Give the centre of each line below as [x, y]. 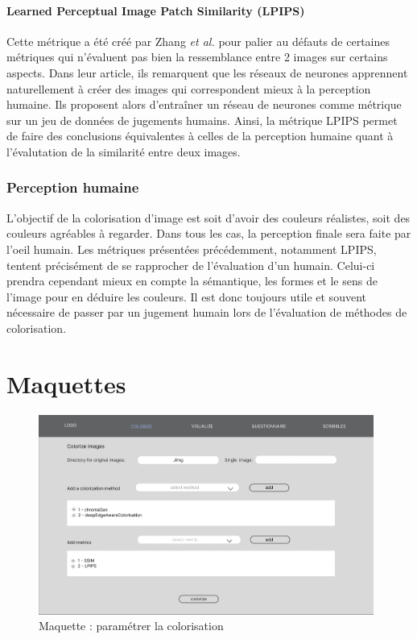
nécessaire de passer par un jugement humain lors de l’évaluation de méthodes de [207, 312]
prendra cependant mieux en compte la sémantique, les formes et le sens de [192, 281]
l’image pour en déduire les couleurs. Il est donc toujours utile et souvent [186, 296]
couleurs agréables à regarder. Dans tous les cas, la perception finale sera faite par [209, 233]
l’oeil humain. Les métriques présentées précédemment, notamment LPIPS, [192, 249]
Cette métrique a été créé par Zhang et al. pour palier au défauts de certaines [198, 41]
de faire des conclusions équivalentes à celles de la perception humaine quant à [200, 136]
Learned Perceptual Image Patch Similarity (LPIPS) [156, 10]
